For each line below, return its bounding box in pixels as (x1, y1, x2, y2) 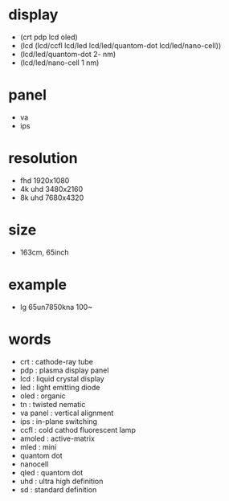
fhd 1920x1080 (19, 175, 70, 185)
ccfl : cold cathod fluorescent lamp (19, 425, 137, 434)
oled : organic (19, 391, 66, 401)
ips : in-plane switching (19, 416, 98, 426)
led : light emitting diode (19, 382, 100, 392)
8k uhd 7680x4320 (19, 193, 84, 202)
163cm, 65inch (19, 247, 69, 257)
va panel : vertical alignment (19, 408, 114, 417)
